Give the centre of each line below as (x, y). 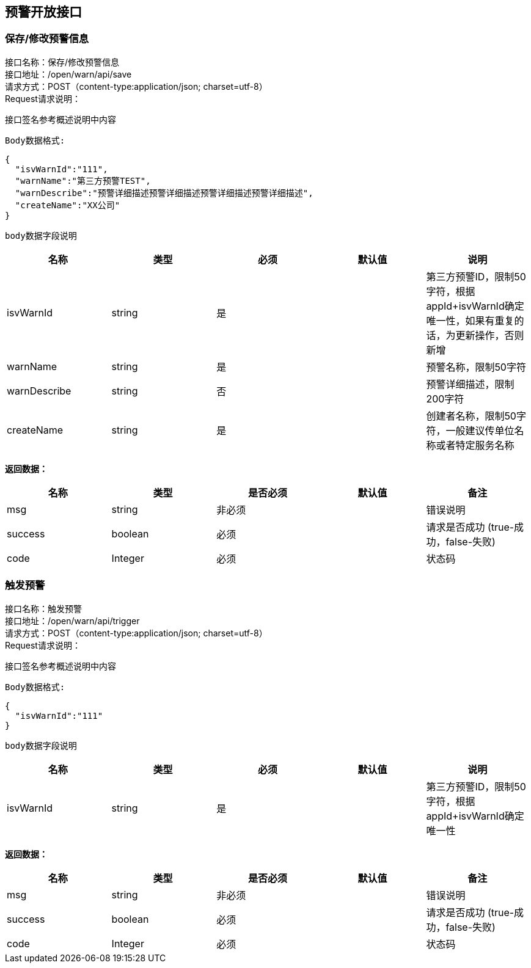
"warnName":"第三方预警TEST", (83, 180)
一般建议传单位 (480, 430)
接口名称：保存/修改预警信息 (62, 62)
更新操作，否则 (490, 335)
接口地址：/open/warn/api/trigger (72, 620)
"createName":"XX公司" (68, 205)
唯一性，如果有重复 (470, 320)
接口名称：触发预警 (43, 608)
